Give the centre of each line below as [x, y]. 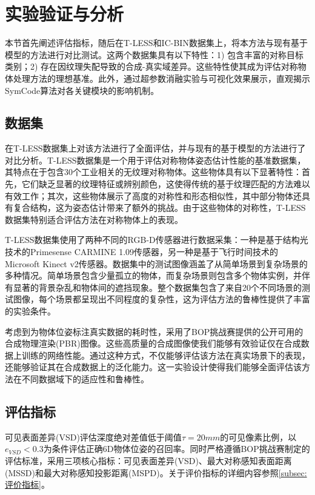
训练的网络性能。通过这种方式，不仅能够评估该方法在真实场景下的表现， [166, 355]
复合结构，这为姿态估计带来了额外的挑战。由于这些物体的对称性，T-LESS [159, 208]
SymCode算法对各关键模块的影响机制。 [82, 90]
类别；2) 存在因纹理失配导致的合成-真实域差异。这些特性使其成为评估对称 [151, 66]
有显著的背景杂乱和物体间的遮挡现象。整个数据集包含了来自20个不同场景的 [153, 287]
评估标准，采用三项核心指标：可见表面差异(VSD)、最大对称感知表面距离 [148, 460]
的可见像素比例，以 [258, 437]
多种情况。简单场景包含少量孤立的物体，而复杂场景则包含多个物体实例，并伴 [157, 275]
